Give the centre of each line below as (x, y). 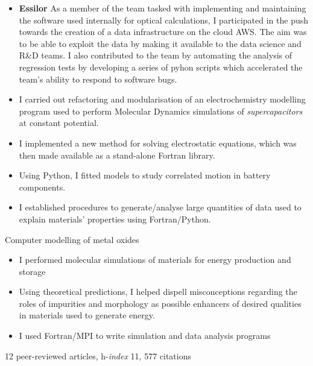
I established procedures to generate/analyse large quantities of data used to (160, 207)
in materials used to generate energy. (87, 315)
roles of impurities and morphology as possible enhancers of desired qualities (160, 303)
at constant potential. (59, 123)
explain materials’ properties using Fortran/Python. (115, 219)
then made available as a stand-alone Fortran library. (117, 155)
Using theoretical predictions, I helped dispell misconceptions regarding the (158, 292)
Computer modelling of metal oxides (72, 239)
